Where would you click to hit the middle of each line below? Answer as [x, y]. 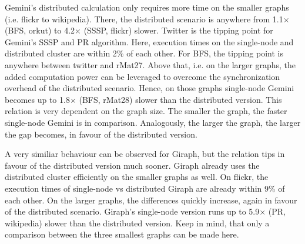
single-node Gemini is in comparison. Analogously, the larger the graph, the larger [153, 122]
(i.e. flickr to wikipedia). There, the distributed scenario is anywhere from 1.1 [144, 19]
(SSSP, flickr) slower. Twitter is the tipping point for [178, 30]
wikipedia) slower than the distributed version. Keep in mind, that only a [137, 223]
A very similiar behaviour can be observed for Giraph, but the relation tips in [145, 154]
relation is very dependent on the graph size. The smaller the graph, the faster [146, 111]
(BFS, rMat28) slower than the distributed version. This [180, 99]
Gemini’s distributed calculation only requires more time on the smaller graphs [147, 7]
